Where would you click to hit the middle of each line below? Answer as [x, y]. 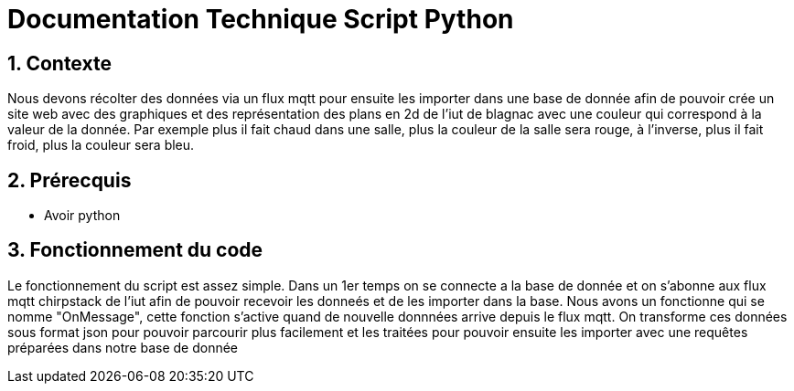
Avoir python [82, 216]
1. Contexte [59, 63]
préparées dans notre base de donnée [123, 347]
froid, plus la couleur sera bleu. [101, 145]
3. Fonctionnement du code [135, 250]
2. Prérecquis [70, 180]
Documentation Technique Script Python [261, 19]
